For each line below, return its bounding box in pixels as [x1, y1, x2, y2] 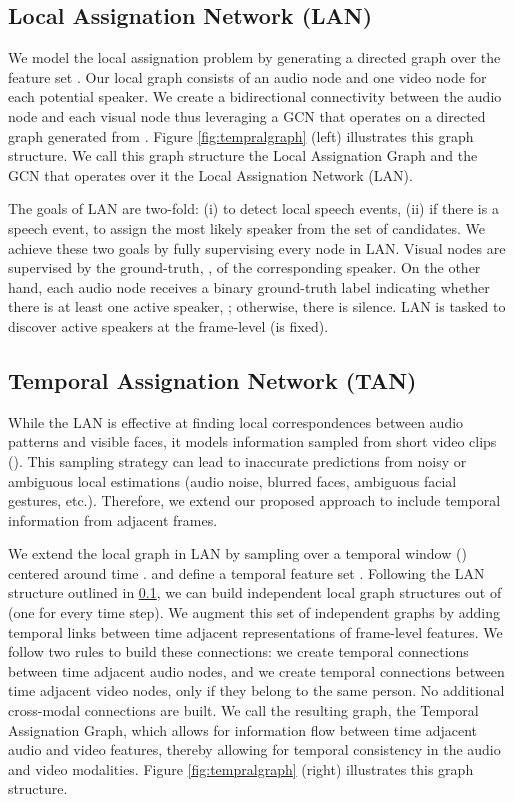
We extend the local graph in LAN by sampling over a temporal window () [8, 543, 467, 564]
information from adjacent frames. [8, 509, 218, 530]
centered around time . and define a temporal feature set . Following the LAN [8, 562, 485, 583]
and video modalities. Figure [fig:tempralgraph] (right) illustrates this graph [8, 758, 474, 779]
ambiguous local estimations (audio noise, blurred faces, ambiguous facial [8, 470, 457, 491]
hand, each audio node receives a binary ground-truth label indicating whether [8, 276, 490, 297]
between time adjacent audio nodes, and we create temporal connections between [8, 660, 505, 681]
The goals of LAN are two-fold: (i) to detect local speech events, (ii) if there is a [8, 198, 499, 219]
